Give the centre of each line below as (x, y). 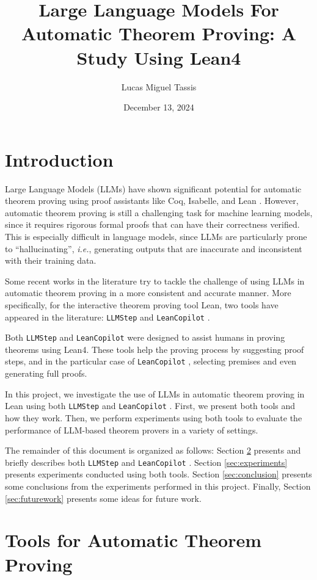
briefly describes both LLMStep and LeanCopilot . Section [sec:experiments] (146, 462)
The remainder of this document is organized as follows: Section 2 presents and (153, 450)
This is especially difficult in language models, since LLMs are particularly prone (156, 236)
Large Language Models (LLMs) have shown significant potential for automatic (153, 188)
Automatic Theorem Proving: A (159, 33)
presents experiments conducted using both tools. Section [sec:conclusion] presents (158, 474)
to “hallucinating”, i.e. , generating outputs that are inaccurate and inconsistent (154, 248)
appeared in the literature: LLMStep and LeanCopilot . (107, 317)
